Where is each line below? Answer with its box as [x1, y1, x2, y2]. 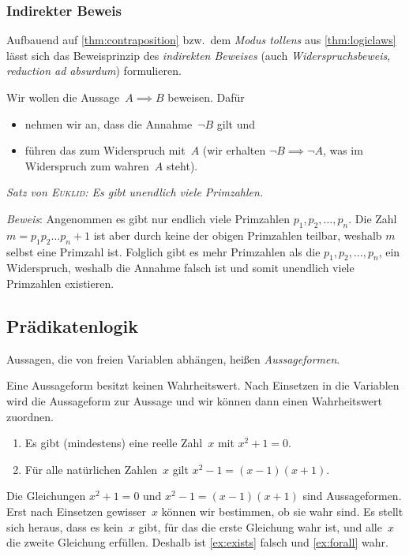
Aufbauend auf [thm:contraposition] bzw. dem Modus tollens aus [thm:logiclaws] [6, 32, 396, 48]
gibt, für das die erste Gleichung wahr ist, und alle [138, 518, 382, 535]
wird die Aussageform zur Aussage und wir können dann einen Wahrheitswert [6, 392, 382, 409]
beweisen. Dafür [167, 89, 245, 105]
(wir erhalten [202, 142, 266, 159]
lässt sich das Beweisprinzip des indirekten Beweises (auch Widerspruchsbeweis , [6, 47, 391, 63]
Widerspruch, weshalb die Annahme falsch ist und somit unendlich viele [6, 259, 355, 276]
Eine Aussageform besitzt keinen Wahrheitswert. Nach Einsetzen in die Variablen [6, 377, 400, 394]
